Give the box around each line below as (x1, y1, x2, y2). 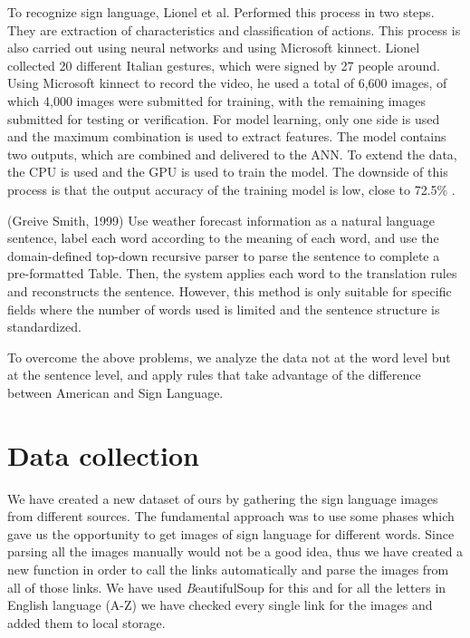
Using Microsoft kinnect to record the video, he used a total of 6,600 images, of (7, 73, 447, 92)
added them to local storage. (7, 613, 166, 632)
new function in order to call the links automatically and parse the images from (7, 559, 449, 578)
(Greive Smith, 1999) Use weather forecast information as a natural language (7, 210, 435, 229)
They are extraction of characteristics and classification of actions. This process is (7, 20, 461, 39)
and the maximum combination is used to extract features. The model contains (7, 127, 446, 146)
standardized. (7, 317, 82, 336)
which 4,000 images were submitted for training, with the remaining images (7, 91, 426, 110)
